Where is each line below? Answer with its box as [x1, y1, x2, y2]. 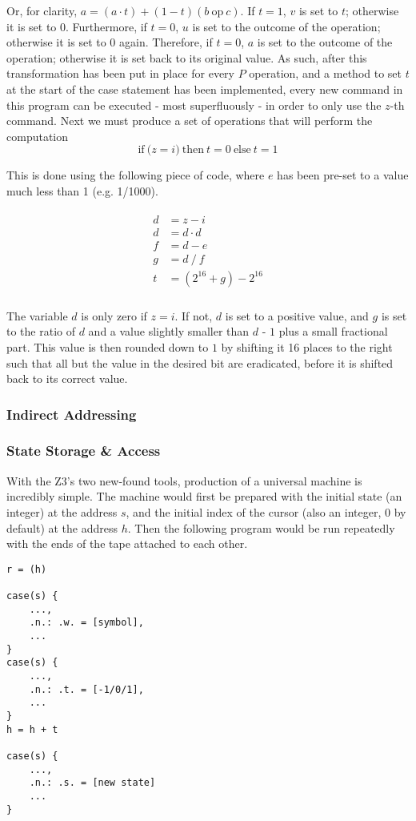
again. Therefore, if [119, 34, 213, 50]
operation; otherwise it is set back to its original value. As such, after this [6, 49, 367, 66]
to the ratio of [6, 323, 75, 340]
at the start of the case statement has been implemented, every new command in [6, 80, 403, 97]
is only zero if [81, 307, 147, 324]
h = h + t [6, 723, 58, 735]
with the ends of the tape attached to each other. [6, 535, 248, 552]
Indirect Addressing [6, 404, 137, 424]
